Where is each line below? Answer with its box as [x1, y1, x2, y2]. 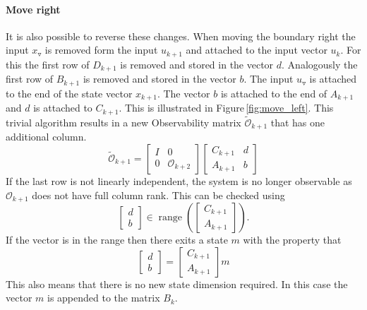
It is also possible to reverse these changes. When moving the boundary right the [6, 28, 356, 43]
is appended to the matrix [47, 290, 160, 305]
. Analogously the [282, 56, 358, 71]
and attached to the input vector [186, 42, 327, 57]
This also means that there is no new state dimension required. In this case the [6, 276, 348, 291]
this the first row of [6, 56, 90, 71]
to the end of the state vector [6, 85, 133, 100]
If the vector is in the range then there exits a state [6, 232, 228, 246]
